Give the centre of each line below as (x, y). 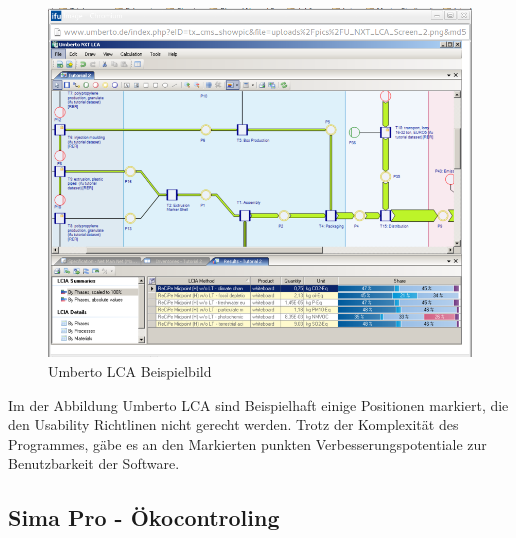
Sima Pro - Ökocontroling (144, 517)
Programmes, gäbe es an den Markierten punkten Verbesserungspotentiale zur (247, 443)
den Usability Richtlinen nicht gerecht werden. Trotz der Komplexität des (233, 424)
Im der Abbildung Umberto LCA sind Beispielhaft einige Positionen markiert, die (258, 404)
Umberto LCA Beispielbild (130, 370)
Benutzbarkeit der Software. (94, 463)
